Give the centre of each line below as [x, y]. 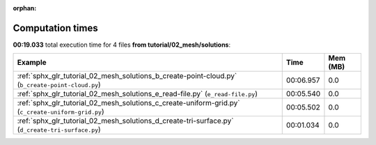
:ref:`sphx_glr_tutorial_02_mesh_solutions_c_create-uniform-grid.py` [128, 103]
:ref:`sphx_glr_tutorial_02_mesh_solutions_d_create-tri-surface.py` [125, 121]
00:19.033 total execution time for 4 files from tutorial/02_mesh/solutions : [122, 45]
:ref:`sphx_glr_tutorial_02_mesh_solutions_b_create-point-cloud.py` [127, 76]
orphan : [25, 8]
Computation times [55, 28]
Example [32, 63]
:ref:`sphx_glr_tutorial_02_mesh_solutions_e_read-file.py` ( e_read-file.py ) [137, 94]
